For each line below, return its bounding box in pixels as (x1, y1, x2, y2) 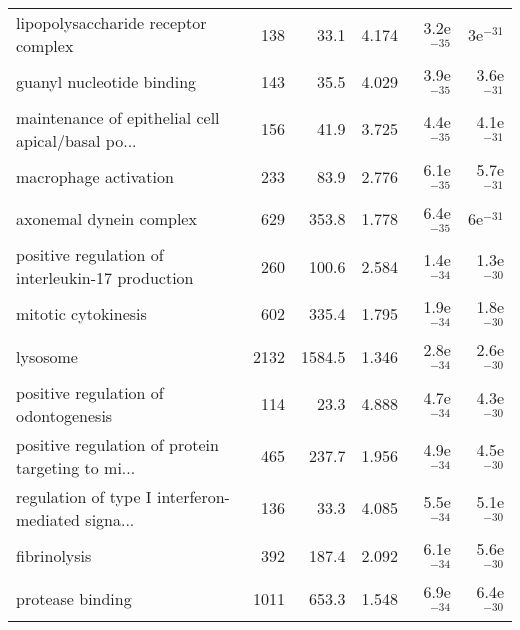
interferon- (156, 484, 230, 508)
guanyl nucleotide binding (16, 69, 197, 93)
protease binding (16, 586, 132, 610)
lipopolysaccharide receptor (16, 11, 207, 34)
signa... (85, 507, 135, 531)
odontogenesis (16, 403, 113, 427)
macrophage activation (16, 164, 174, 188)
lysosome (16, 345, 78, 369)
